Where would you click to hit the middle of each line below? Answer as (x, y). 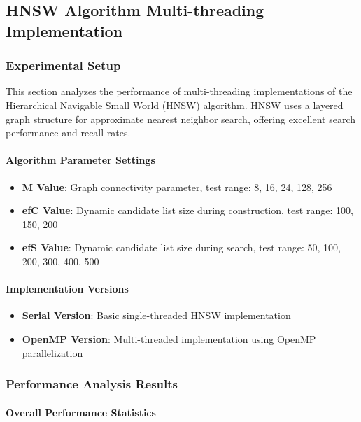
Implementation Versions (67, 289)
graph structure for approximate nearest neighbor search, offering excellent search (181, 119)
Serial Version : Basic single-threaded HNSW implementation (156, 315)
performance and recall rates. (68, 133)
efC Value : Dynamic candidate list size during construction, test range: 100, (187, 210)
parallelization (52, 352)
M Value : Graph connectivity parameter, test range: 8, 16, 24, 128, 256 (177, 187)
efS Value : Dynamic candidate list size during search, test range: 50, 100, (181, 247)
